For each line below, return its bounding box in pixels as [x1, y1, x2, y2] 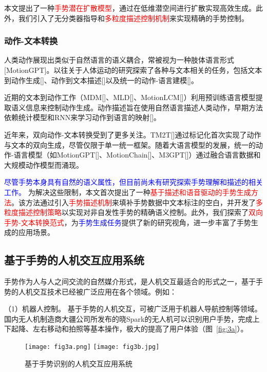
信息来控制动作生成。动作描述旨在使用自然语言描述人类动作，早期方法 [25, 102, 263, 112]
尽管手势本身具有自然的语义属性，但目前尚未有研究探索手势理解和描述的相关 [4, 177, 263, 187]
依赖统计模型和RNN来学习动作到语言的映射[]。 [4, 112, 161, 123]
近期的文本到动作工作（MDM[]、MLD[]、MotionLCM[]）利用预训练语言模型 [4, 92, 256, 103]
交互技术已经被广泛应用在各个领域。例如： [32, 286, 177, 297]
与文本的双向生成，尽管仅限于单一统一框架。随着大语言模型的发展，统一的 [4, 139, 256, 150]
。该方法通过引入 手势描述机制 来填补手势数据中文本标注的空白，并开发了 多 [11, 197, 263, 207]
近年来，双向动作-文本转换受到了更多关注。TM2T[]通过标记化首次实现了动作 [4, 129, 261, 140]
